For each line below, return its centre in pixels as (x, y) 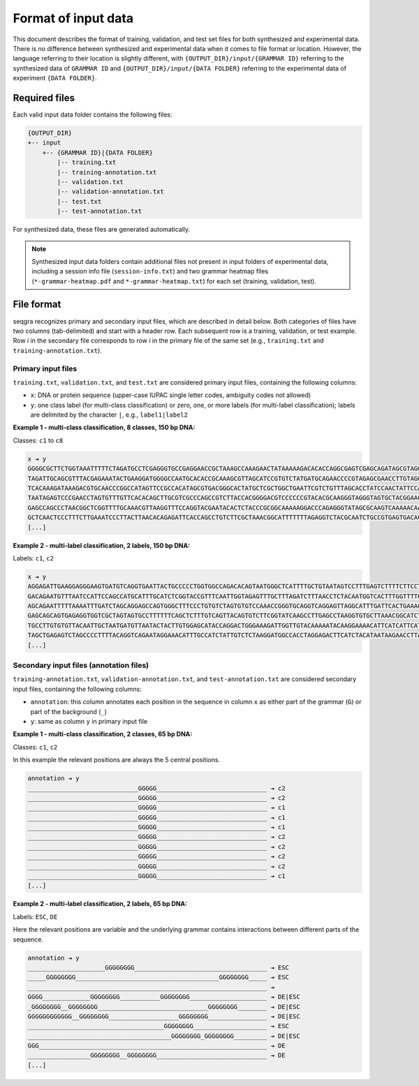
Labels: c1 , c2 (33, 558)
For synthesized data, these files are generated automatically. (102, 230)
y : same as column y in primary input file (89, 721)
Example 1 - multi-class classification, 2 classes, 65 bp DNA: (103, 734)
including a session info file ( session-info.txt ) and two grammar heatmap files (150, 271)
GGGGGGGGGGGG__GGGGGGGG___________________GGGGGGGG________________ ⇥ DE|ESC (164, 1016)
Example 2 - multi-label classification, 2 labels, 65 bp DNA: (100, 904)
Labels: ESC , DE (35, 916)
